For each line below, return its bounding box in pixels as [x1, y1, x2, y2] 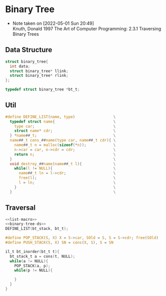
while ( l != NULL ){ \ [14, 166, 116, 171]
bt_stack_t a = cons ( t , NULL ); [10, 254, 75, 259]
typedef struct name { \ [10, 119, 116, 124]
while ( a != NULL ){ [10, 259, 49, 264]
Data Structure [5, 45, 53, 54]
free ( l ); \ [18, 175, 116, 180]
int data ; [10, 64, 30, 69]
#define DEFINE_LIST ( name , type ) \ [5, 114, 116, 119]
